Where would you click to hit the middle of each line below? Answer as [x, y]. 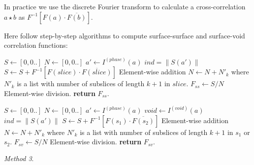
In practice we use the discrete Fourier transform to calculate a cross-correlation [125, 6]
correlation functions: [36, 45]
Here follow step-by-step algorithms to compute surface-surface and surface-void [125, 35]
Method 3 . [19, 158]
